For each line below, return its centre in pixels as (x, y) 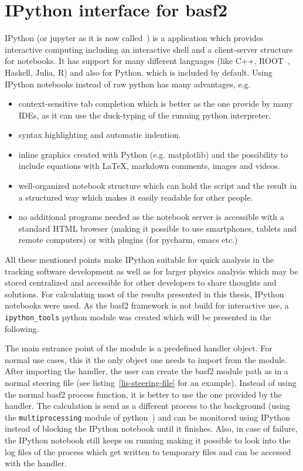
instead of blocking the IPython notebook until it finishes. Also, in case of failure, (151, 428)
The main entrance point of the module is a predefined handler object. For (139, 348)
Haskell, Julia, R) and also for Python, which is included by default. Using (139, 72)
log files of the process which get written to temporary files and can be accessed (148, 451)
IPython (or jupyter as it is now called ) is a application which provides (134, 38)
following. (22, 328)
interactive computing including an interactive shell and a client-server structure (149, 49)
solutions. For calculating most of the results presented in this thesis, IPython (144, 294)
